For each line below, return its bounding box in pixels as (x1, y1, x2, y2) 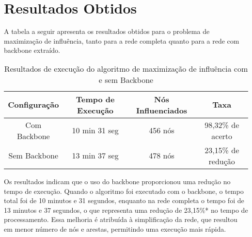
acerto (211, 130, 233, 142)
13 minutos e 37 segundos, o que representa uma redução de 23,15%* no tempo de (4, 205, 248, 215)
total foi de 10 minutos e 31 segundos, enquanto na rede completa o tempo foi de (4, 195, 244, 205)
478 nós (149, 150, 174, 161)
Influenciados (136, 104, 188, 116)
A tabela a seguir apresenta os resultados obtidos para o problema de (4, 26, 210, 36)
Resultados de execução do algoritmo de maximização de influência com (4, 63, 248, 74)
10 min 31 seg (72, 125, 119, 136)
